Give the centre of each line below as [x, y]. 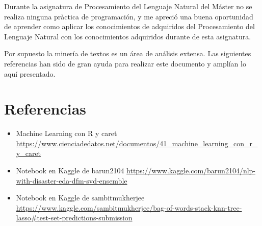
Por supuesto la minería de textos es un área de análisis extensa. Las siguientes [128, 53]
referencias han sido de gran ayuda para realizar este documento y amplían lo [125, 63]
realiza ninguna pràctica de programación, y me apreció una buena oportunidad [129, 16]
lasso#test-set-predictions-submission [74, 218]
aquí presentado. [30, 73]
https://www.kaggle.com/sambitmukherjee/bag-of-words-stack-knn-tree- [129, 207]
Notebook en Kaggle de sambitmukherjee [80, 198]
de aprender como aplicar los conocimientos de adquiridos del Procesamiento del [129, 26]
